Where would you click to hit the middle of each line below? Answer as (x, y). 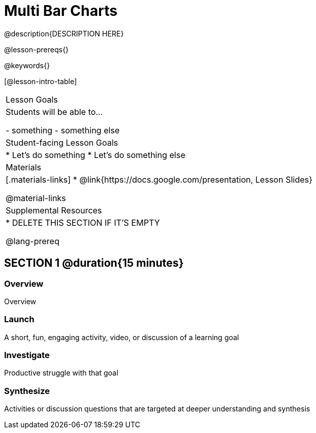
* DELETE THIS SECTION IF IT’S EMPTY (83, 222)
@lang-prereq (33, 241)
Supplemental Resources (54, 210)
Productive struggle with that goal (61, 373)
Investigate (27, 355)
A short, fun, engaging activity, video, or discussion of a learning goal (122, 337)
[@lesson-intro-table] (41, 81)
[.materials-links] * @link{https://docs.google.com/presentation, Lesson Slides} (159, 179)
